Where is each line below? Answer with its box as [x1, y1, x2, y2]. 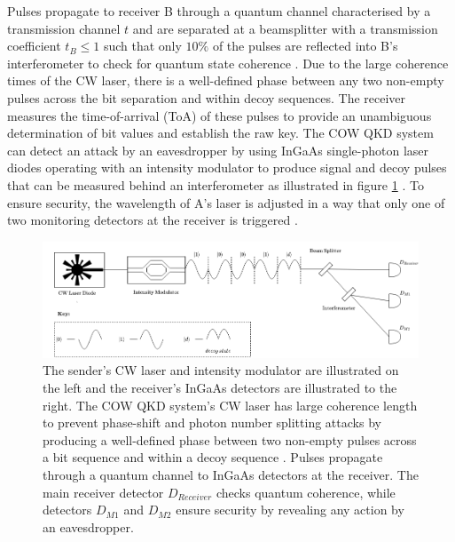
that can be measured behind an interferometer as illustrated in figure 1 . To [7, 175, 424, 194]
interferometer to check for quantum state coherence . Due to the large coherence [7, 53, 449, 72]
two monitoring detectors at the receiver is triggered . [7, 211, 298, 229]
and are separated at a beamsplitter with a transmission [132, 19, 438, 37]
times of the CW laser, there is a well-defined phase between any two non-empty [7, 71, 444, 90]
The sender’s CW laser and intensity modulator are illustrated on [43, 361, 399, 379]
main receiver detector [43, 482, 164, 501]
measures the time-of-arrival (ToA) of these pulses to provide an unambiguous [7, 106, 432, 124]
